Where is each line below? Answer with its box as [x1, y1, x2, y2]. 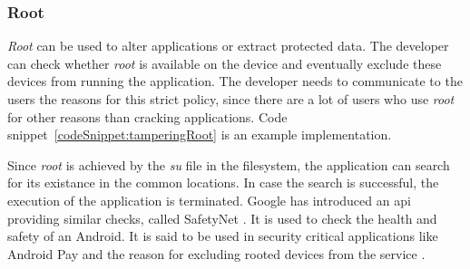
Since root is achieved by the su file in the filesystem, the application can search [7, 155, 450, 174]
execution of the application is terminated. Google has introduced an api [7, 190, 411, 209]
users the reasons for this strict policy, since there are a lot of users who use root [7, 90, 455, 108]
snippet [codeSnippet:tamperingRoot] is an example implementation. [7, 125, 392, 144]
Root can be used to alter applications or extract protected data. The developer [7, 36, 449, 55]
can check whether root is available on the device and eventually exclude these [7, 53, 442, 72]
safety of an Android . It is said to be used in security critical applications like [7, 226, 438, 245]
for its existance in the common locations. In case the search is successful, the [7, 173, 439, 192]
